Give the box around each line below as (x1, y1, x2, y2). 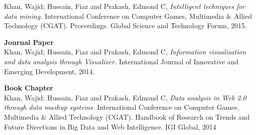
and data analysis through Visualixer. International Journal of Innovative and (4, 56, 239, 66)
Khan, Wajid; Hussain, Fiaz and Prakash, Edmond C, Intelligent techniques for (4, 1, 245, 11)
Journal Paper (4, 37, 54, 47)
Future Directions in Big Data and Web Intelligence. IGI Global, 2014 (4, 121, 216, 132)
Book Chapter (4, 83, 53, 93)
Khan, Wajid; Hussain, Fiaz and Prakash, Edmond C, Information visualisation (4, 46, 247, 57)
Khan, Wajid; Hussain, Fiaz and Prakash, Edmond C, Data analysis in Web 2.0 (4, 92, 247, 102)
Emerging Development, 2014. (4, 66, 95, 76)
